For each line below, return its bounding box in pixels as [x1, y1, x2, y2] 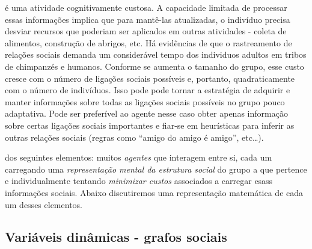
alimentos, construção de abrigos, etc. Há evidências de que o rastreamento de [5, 36, 292, 49]
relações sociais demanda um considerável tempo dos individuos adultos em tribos [5, 48, 307, 61]
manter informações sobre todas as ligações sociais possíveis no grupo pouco [5, 95, 285, 108]
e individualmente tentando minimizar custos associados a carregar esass [5, 174, 273, 187]
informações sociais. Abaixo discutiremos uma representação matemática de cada [5, 186, 304, 198]
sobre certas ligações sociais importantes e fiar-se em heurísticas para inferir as [5, 118, 295, 131]
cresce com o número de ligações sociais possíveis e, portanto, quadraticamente [5, 72, 295, 84]
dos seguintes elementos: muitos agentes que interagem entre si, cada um [5, 151, 272, 164]
